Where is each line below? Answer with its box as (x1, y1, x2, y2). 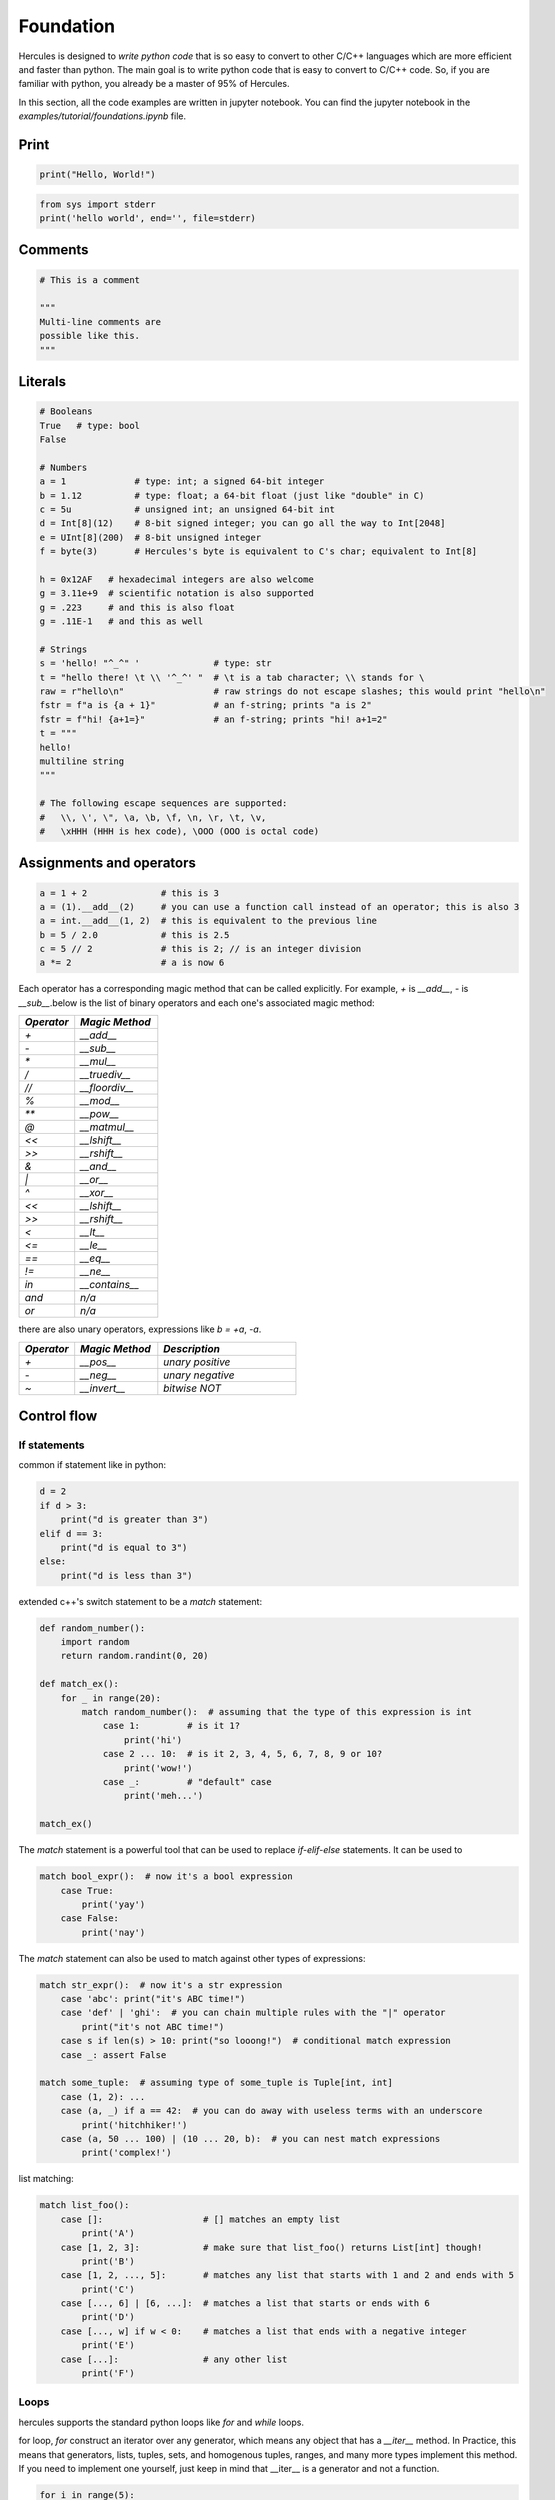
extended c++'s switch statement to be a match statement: (18, 1595, 263, 1607)
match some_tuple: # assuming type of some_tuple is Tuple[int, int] (39, 2077, 394, 2089)
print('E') (81, 2340, 135, 2351)
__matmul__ (80, 1120, 135, 1134)
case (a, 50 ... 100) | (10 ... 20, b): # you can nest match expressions (60, 2133, 441, 2144)
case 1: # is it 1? (102, 1720, 240, 1732)
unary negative (163, 1368, 235, 1382)
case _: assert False (60, 2049, 167, 2060)
